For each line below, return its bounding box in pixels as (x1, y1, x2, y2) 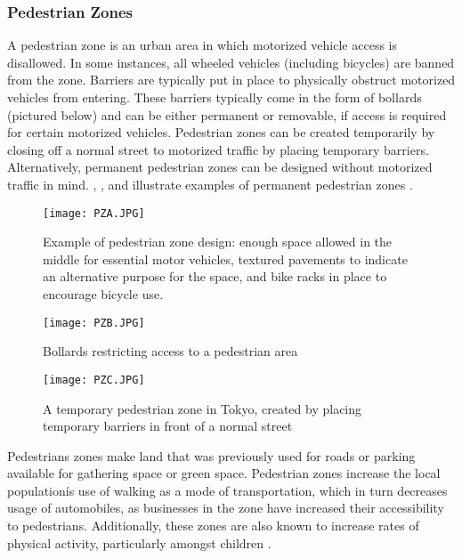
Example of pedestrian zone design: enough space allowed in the (43, 232, 393, 251)
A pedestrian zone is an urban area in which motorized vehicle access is (7, 36, 397, 54)
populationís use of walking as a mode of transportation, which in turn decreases (7, 481, 448, 499)
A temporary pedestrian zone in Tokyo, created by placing (43, 399, 362, 417)
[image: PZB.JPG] (43, 316, 145, 329)
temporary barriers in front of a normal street (43, 416, 293, 435)
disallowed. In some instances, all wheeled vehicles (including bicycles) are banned (7, 53, 455, 71)
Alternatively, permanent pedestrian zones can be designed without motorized (7, 158, 433, 176)
